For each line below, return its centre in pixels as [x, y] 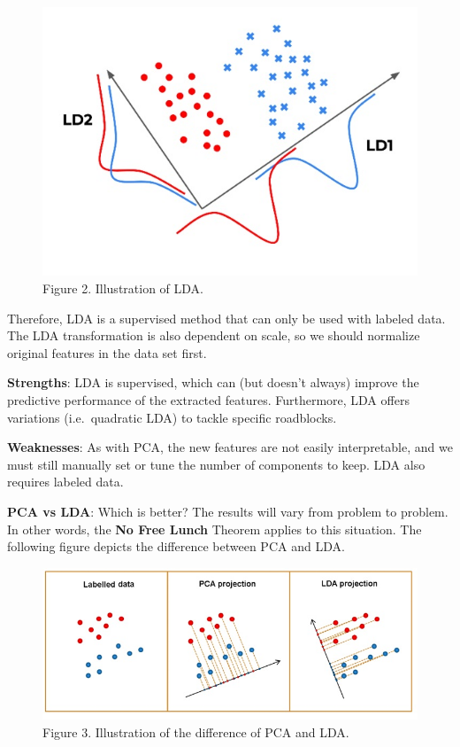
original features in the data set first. [107, 352]
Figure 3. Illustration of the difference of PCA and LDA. [196, 731]
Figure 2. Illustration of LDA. [123, 288]
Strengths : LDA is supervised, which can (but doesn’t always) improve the [213, 382]
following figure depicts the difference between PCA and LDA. [176, 546]
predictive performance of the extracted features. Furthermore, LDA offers [208, 399]
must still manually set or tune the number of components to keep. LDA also [216, 464]
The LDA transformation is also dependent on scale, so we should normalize [214, 335]
